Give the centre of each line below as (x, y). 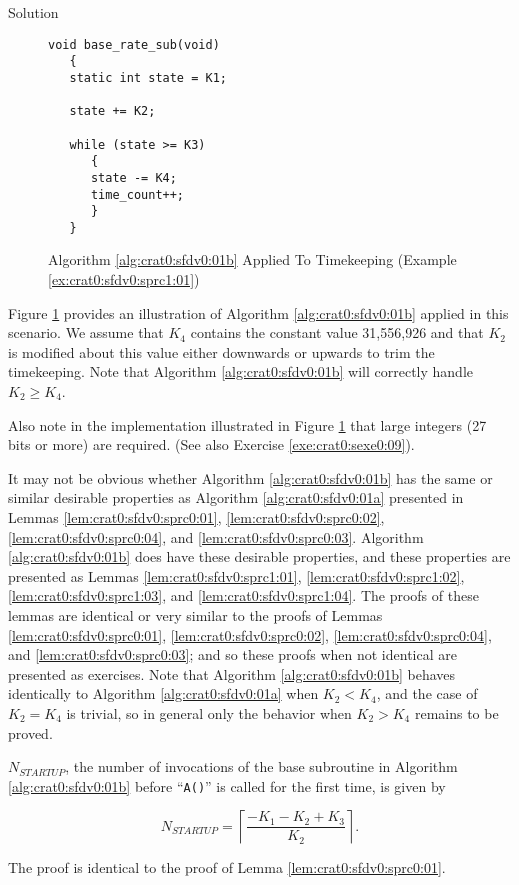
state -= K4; (133, 177)
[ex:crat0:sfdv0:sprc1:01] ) (124, 279)
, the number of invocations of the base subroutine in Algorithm (261, 766)
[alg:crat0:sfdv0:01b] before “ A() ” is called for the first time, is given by (227, 785)
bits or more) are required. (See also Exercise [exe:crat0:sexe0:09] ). (211, 444)
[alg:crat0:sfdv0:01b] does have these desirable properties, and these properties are (259, 556)
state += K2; (112, 111)
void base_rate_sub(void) (134, 44)
